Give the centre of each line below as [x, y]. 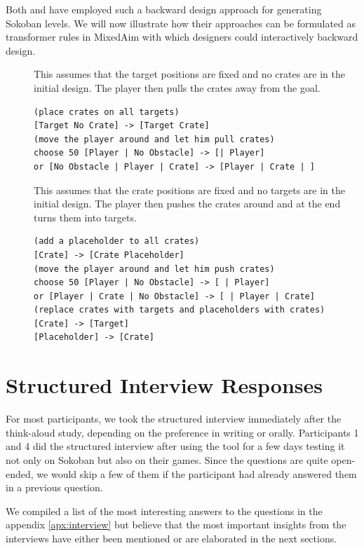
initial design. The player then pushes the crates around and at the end [187, 204]
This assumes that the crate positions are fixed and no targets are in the [189, 190]
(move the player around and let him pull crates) [154, 139]
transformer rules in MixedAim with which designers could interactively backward [182, 37]
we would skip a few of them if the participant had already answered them [197, 473]
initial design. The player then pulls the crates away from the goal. [177, 87]
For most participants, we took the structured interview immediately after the [174, 419]
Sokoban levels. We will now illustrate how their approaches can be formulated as [181, 23]
